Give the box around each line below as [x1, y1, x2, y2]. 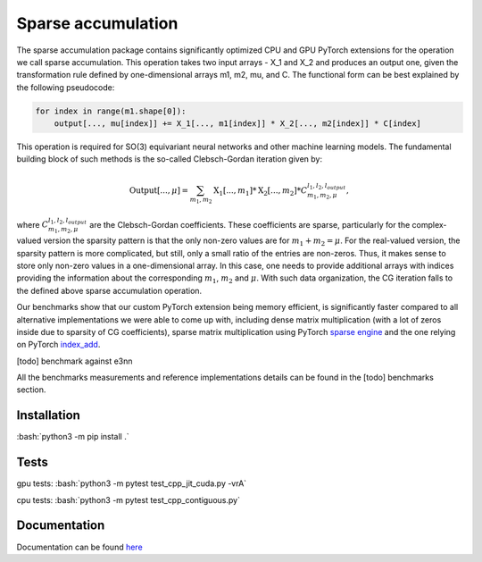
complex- [411, 219, 447, 230]
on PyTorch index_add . [16, 340, 101, 350]
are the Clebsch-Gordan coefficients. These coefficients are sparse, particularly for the [89, 219, 411, 230]
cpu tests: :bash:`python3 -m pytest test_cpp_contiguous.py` [16, 494, 241, 505]
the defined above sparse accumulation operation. [16, 285, 203, 296]
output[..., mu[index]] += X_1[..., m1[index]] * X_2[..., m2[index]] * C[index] [54, 119, 421, 129]
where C [16, 219, 49, 230]
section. [16, 384, 46, 395]
